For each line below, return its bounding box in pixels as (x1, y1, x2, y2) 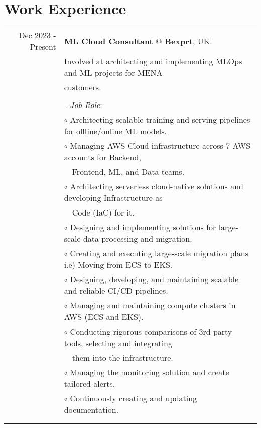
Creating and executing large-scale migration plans (70, 247, 248, 259)
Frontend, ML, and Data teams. (72, 166, 185, 178)
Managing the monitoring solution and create (70, 366, 229, 378)
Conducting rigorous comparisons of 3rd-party (70, 326, 232, 338)
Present (30, 41, 56, 53)
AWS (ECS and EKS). (64, 311, 144, 323)
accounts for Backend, (64, 151, 141, 163)
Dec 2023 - (19, 29, 56, 41)
